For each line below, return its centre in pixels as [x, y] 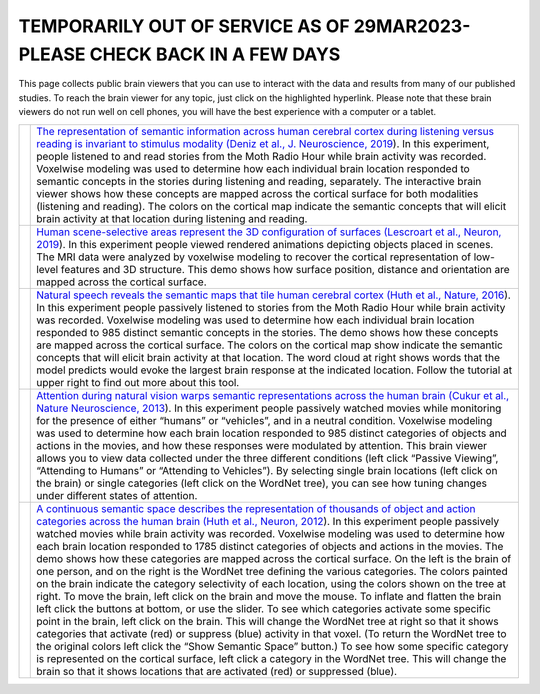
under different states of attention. [117, 495]
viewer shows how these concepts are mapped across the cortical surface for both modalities [257, 193]
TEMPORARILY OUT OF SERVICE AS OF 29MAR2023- [244, 26]
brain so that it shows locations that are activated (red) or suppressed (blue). [217, 671]
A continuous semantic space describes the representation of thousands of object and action [256, 508]
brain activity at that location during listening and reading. [172, 218]
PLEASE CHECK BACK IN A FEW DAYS [179, 54]
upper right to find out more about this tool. [138, 382]
